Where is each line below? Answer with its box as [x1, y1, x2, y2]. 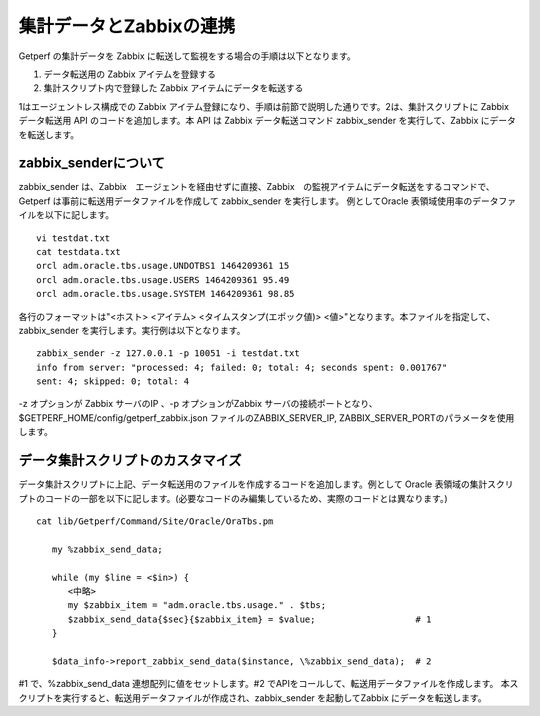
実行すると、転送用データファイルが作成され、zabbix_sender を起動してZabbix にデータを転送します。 [61, 691, 487, 704]
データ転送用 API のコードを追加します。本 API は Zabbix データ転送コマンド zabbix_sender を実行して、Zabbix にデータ [18, 115, 517, 127]
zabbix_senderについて [18, 155, 165, 172]
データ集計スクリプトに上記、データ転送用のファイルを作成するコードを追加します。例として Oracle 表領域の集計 [18, 478, 488, 490]
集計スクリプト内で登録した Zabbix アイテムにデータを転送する [43, 82, 304, 94]
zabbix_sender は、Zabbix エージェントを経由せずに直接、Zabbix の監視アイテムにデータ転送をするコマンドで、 [18, 181, 495, 193]
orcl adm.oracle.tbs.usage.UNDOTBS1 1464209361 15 [36, 260, 290, 272]
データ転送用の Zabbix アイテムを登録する [43, 68, 217, 80]
